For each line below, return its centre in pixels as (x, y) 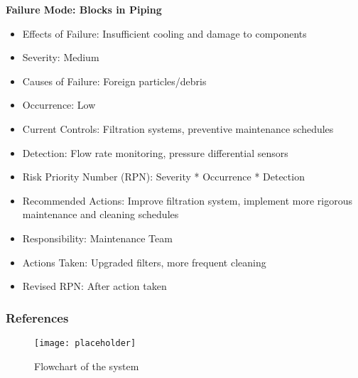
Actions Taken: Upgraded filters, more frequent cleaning (144, 262)
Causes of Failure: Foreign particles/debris (114, 81)
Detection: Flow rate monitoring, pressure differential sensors (155, 152)
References (37, 317)
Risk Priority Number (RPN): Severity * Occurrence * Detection (163, 177)
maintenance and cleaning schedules (101, 214)
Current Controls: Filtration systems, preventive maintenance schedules (178, 128)
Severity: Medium (61, 57)
